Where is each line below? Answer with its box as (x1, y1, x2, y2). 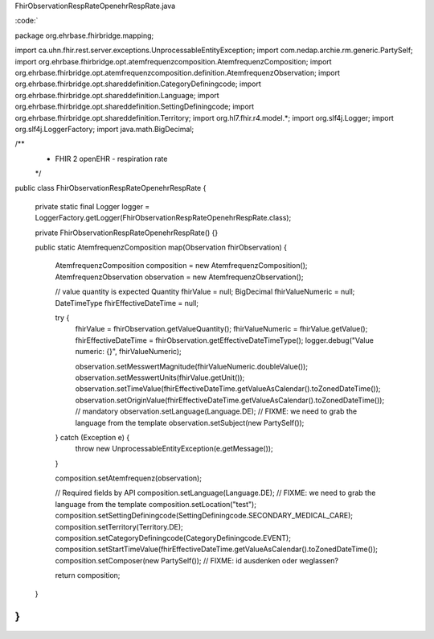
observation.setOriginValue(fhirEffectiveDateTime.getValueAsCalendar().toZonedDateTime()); (75, 395, 385, 405)
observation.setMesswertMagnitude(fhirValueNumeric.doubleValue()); (75, 361, 309, 371)
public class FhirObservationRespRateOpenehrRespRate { (14, 183, 207, 193)
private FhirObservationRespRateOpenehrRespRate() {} (35, 228, 219, 237)
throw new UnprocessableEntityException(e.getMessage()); (75, 443, 273, 454)
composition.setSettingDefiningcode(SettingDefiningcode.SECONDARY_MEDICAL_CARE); (55, 511, 354, 521)
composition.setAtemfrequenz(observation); (55, 473, 203, 483)
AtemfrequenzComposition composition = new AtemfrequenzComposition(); (55, 261, 308, 270)
